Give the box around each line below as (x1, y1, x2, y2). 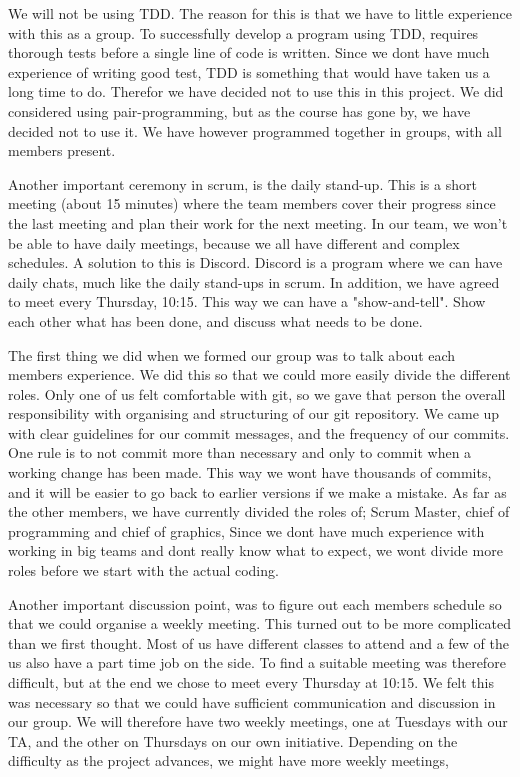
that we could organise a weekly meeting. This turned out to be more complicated (8, 613, 512, 634)
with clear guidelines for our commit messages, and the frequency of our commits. (8, 422, 510, 443)
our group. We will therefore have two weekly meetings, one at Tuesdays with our (8, 711, 508, 732)
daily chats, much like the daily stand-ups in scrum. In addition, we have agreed (8, 271, 500, 292)
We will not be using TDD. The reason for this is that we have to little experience (8, 3, 512, 23)
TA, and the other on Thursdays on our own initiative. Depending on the (8, 730, 458, 751)
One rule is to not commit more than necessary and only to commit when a (8, 442, 472, 463)
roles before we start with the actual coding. (8, 560, 279, 581)
